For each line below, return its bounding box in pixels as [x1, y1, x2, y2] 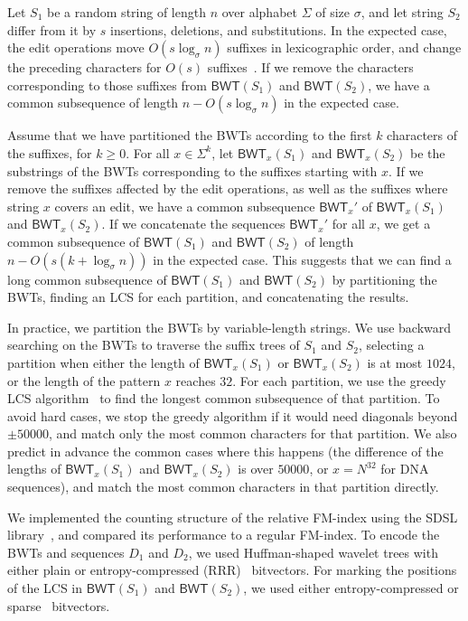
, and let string [360, 3, 444, 21]
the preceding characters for [7, 58, 162, 77]
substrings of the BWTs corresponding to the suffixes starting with [7, 161, 378, 180]
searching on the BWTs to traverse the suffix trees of [7, 335, 300, 354]
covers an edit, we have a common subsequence [54, 196, 315, 215]
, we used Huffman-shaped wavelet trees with [188, 542, 438, 561]
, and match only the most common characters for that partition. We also [48, 424, 457, 443]
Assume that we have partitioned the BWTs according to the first [7, 126, 372, 145]
